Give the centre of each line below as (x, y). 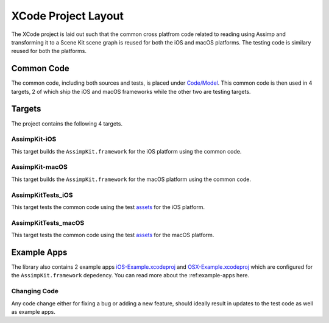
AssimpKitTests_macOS (48, 222)
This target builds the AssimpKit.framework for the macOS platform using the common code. (131, 179)
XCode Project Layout (68, 16)
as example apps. (34, 311)
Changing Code (35, 291)
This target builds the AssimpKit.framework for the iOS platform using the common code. (126, 151)
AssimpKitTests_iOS (42, 195)
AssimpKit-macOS (40, 167)
